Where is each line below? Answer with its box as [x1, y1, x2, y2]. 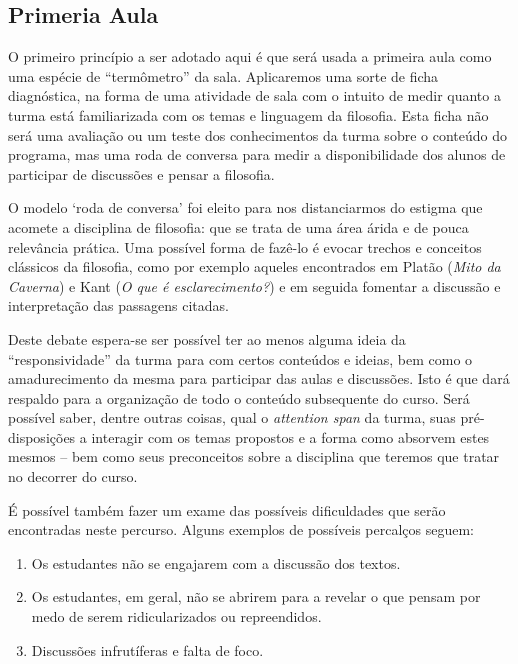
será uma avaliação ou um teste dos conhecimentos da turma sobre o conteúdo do [8, 124, 507, 145]
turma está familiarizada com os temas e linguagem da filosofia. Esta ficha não [8, 104, 489, 125]
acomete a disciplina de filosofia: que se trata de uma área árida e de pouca [8, 216, 469, 237]
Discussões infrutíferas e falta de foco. [31, 639, 264, 660]
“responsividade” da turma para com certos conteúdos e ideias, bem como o [8, 348, 473, 369]
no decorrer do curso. [8, 466, 138, 487]
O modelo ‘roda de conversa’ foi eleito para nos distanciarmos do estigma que [8, 197, 483, 218]
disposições [8, 426, 76, 447]
